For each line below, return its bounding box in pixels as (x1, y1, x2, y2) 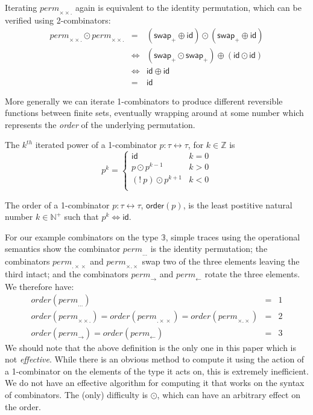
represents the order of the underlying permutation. (5, 118, 195, 130)
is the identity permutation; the (150, 242, 268, 255)
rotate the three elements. (204, 268, 300, 280)
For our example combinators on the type (5, 230, 159, 243)
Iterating (5, 1, 37, 13)
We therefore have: (5, 280, 74, 292)
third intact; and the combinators (5, 268, 128, 280)
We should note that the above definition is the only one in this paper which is (5, 341, 296, 353)
